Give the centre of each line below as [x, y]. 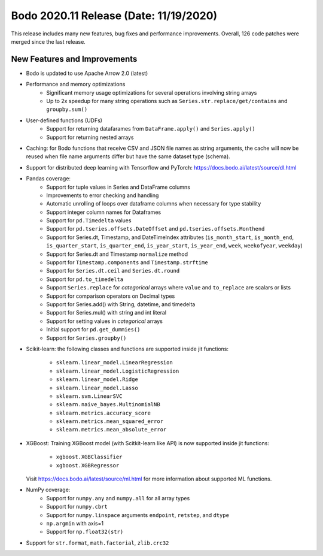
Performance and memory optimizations [76, 84]
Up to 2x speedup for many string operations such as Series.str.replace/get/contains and [167, 101]
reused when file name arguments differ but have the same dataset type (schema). [128, 156]
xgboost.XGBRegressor [88, 465]
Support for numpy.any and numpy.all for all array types [118, 498]
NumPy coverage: [48, 490]
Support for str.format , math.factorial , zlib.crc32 [97, 543]
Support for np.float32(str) [85, 532]
